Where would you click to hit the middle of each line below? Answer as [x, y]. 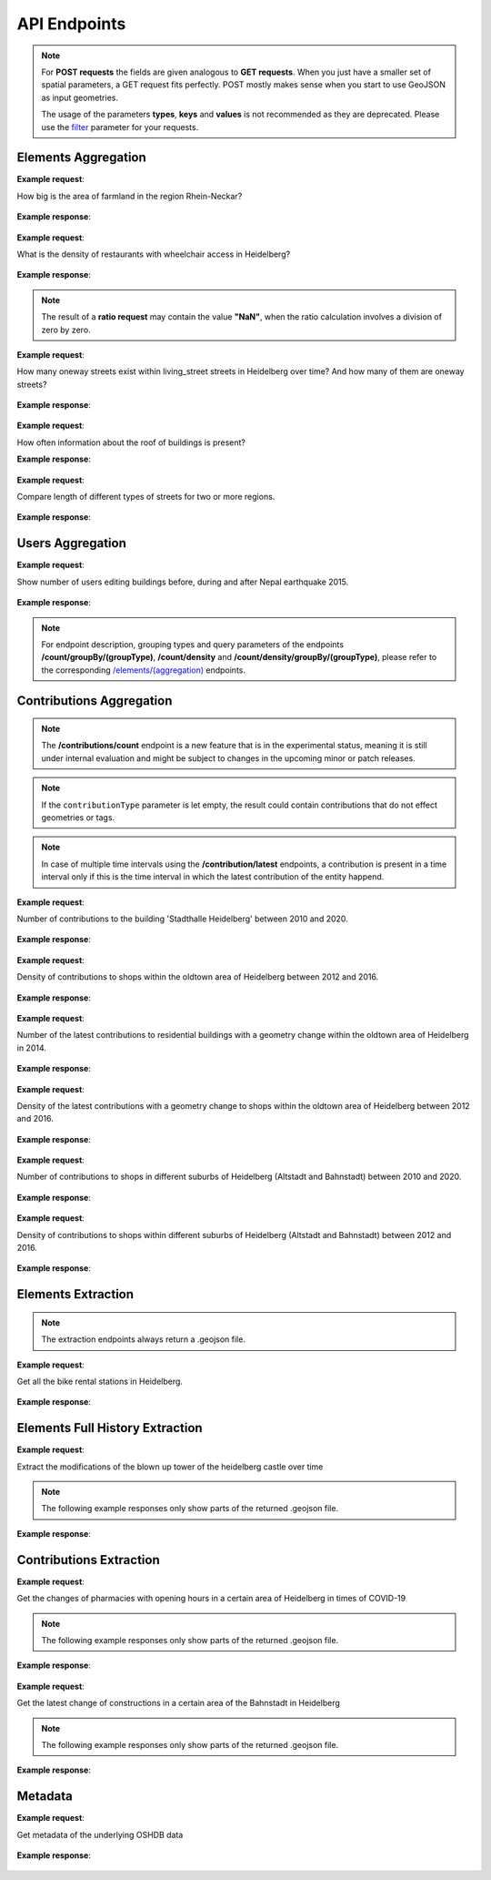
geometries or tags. [78, 818]
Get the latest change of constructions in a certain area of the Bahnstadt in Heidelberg [179, 1703]
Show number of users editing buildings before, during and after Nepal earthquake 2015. [183, 582]
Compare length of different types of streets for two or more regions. [146, 497]
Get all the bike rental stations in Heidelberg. [100, 1381]
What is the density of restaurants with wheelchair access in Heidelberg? [154, 254]
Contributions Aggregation [95, 701]
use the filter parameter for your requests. [120, 127]
